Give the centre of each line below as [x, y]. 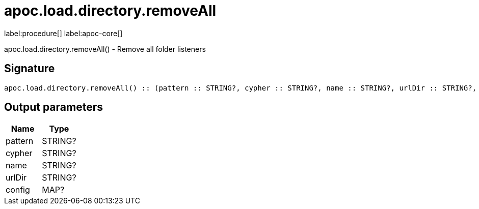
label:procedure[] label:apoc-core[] [63, 33]
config [18, 190]
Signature [30, 69]
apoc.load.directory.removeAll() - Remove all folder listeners [105, 49]
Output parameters [54, 107]
